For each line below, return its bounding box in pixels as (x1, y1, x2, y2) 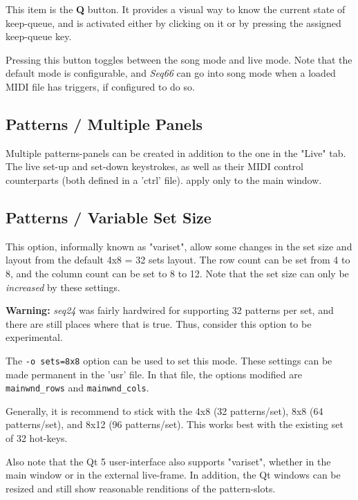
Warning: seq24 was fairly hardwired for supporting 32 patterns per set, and (6, 303, 334, 317)
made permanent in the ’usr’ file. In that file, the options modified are (6, 367, 302, 381)
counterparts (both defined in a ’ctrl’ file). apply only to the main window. (6, 172, 322, 187)
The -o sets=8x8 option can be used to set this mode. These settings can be (6, 353, 332, 367)
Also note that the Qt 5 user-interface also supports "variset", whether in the (6, 454, 331, 468)
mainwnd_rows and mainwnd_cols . (6, 380, 149, 395)
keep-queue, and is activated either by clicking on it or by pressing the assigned (6, 15, 341, 30)
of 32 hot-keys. (6, 431, 68, 445)
